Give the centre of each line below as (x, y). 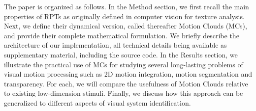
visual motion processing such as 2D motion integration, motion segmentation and (128, 74)
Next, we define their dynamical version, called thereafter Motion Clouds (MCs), (126, 26)
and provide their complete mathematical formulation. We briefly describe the (122, 35)
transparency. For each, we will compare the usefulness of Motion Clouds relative (126, 83)
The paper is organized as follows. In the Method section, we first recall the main (127, 6)
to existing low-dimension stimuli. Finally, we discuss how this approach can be (124, 93)
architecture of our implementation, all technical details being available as (115, 45)
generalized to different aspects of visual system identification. (97, 102)
